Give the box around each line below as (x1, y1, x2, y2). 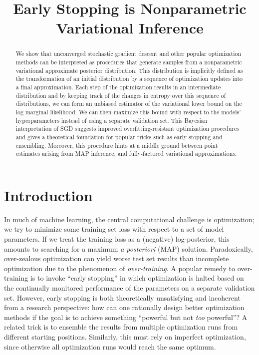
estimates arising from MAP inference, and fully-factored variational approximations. (15, 149, 237, 158)
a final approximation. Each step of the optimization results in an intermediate (15, 82, 221, 91)
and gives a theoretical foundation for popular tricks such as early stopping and (15, 132, 223, 141)
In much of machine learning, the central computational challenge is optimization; (4, 214, 255, 224)
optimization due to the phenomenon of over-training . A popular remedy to (4, 263, 236, 273)
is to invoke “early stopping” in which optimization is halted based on (30, 273, 244, 283)
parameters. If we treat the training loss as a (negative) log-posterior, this (4, 234, 230, 244)
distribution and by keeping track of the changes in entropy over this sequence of (15, 91, 226, 99)
